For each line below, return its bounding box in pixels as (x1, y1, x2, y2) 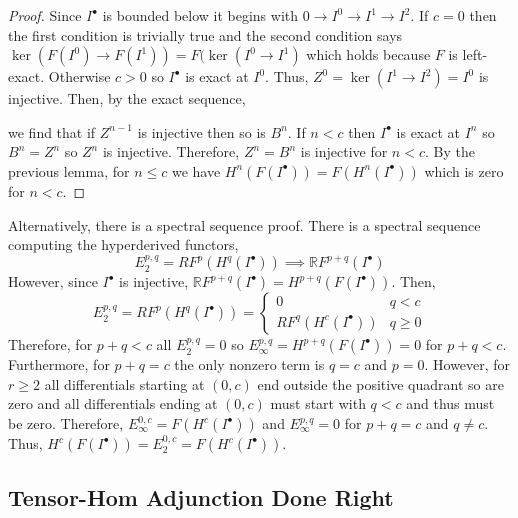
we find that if (8, 121, 96, 142)
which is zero (424, 160, 504, 181)
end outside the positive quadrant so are (257, 373, 504, 394)
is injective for (300, 141, 388, 162)
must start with (270, 393, 366, 414)
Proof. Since (8, 5, 82, 25)
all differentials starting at (44, 373, 205, 394)
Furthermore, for (8, 354, 110, 375)
